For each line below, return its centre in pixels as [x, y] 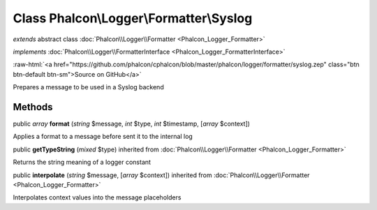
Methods [33, 107]
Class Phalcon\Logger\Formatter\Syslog [133, 18]
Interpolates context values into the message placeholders [97, 197]
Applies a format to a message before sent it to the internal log [103, 137]
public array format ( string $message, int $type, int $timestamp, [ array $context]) [132, 124]
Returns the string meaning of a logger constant [82, 162]
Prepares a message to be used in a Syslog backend [88, 87]
